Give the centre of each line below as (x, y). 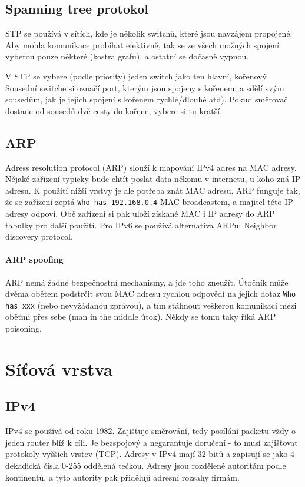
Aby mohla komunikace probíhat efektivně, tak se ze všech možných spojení (142, 44)
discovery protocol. (39, 236)
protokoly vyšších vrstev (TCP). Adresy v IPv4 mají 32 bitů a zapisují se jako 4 (150, 454)
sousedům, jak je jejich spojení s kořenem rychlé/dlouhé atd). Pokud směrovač (147, 99)
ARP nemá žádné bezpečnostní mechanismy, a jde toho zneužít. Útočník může (147, 282)
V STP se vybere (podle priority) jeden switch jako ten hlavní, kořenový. (137, 76)
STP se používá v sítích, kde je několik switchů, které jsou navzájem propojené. (149, 33)
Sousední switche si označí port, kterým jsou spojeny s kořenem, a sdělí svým (145, 87)
